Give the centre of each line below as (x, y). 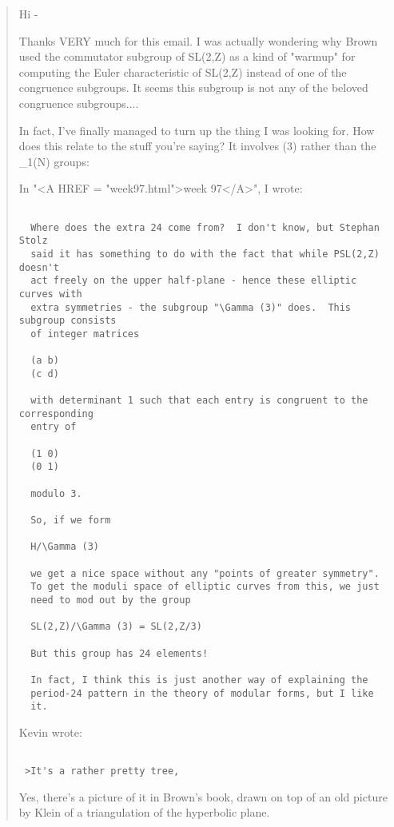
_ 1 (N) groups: (54, 161)
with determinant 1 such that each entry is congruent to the (199, 401)
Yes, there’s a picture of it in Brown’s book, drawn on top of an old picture (203, 796)
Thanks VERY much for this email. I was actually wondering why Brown (198, 40)
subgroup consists (68, 321)
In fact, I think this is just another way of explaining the (199, 680)
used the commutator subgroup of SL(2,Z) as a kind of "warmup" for (187, 56)
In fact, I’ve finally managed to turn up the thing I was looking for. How (197, 130)
